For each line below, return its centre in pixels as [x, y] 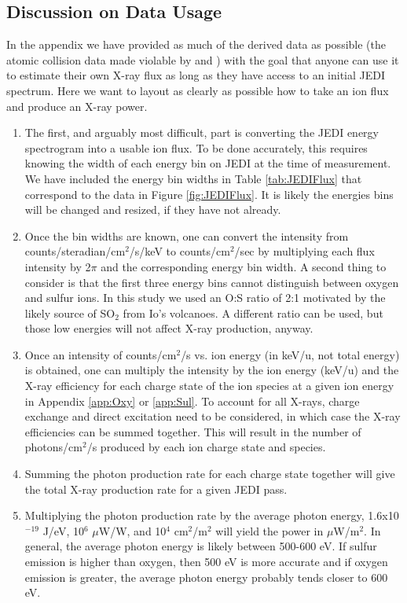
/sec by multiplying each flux [304, 251]
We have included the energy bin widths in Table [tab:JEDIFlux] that [193, 178]
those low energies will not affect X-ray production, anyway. [169, 328]
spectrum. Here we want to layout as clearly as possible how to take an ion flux [198, 90]
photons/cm [53, 447]
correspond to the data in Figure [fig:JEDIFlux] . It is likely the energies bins [209, 194]
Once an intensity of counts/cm [101, 354]
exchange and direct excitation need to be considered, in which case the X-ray [213, 416]
